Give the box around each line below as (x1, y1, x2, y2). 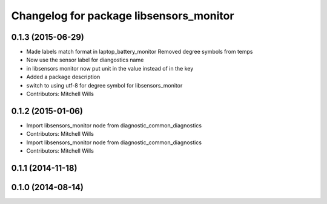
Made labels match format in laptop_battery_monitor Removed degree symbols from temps (26, 48, 253, 56)
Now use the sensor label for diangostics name (26, 56, 144, 63)
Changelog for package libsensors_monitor (11, 9, 234, 22)
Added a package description (26, 73, 101, 81)
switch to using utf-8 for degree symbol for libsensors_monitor (26, 81, 183, 89)
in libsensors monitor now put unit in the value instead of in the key (26, 65, 194, 72)
